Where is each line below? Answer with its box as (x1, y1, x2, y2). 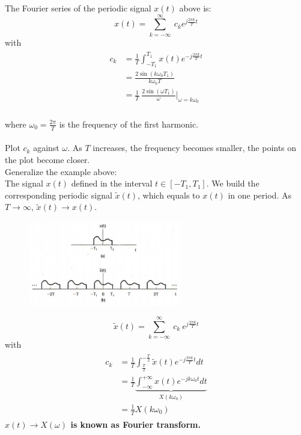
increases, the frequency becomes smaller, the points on (93, 141, 297, 154)
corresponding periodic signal (5, 188, 112, 201)
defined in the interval (71, 177, 153, 190)
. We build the (206, 177, 260, 190)
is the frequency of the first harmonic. (59, 117, 198, 130)
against (33, 141, 59, 154)
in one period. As (228, 188, 291, 201)
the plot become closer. (5, 153, 90, 165)
